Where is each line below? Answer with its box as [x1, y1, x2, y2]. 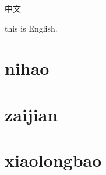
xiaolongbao [5, 148, 102, 172]
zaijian [5, 102, 58, 126]
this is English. [5, 22, 58, 34]
